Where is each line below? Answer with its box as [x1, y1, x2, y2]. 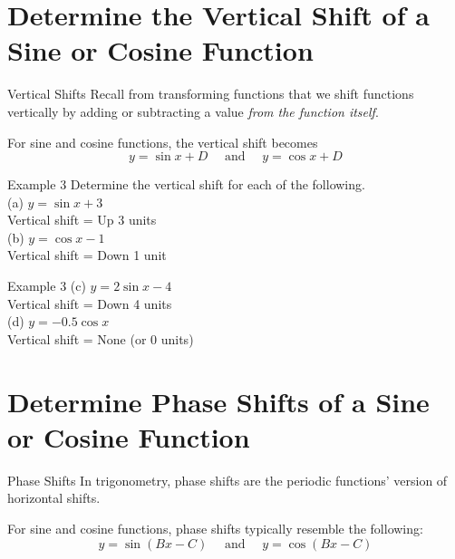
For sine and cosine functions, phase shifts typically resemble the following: [7, 518, 423, 537]
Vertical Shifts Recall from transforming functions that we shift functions [7, 84, 414, 103]
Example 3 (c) [7, 276, 86, 295]
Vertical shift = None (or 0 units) [7, 329, 194, 348]
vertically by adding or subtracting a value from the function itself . [7, 101, 379, 120]
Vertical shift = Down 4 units [7, 294, 172, 313]
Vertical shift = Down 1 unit [7, 246, 167, 265]
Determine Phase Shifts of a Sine [7, 382, 430, 419]
